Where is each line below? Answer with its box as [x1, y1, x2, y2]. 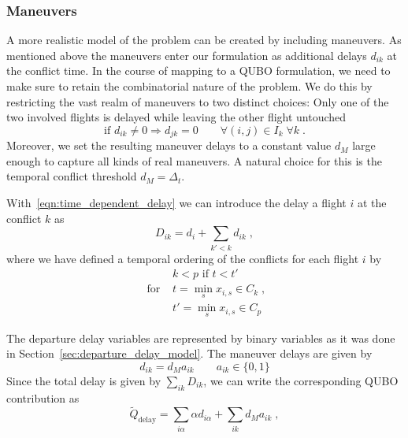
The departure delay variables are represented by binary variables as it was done [6, 329, 395, 346]
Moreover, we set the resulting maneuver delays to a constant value [6, 137, 332, 154]
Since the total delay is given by [6, 372, 161, 388]
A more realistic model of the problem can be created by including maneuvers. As [6, 32, 402, 48]
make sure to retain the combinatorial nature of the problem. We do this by [6, 78, 373, 94]
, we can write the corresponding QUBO [203, 372, 399, 388]
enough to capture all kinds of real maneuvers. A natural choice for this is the [6, 152, 382, 169]
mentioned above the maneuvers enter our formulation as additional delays [6, 46, 367, 63]
